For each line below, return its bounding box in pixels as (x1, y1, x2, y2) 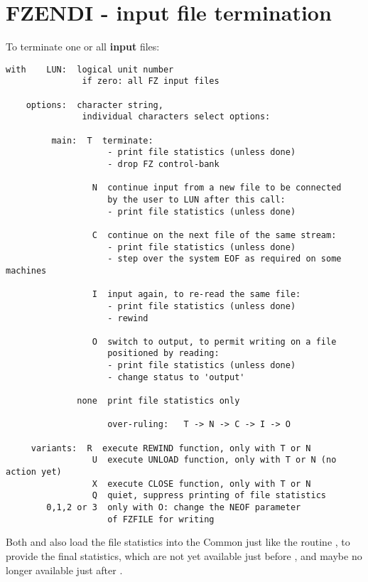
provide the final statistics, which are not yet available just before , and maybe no (6, 548, 362, 563)
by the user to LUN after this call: (107, 194, 286, 205)
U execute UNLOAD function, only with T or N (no (92, 455, 337, 465)
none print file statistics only (77, 396, 240, 406)
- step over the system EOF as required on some (107, 254, 342, 264)
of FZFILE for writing (107, 514, 215, 524)
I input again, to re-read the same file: (92, 289, 301, 300)
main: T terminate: (51, 135, 153, 146)
